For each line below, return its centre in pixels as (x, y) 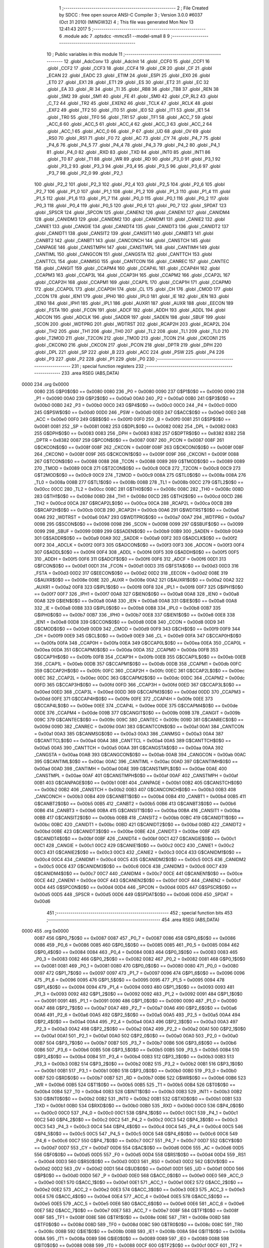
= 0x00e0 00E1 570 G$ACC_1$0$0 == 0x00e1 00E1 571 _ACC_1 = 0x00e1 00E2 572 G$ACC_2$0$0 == (139, 1183)
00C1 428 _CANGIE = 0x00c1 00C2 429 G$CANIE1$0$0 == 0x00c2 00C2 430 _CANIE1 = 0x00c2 (134, 846)
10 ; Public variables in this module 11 (84, 54)
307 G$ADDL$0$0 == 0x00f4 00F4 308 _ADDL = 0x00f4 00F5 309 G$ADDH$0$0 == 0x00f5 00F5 (136, 552)
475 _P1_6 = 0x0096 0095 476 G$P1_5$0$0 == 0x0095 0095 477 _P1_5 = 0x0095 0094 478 (129, 980)
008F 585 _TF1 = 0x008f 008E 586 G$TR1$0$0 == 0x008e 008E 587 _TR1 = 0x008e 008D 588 (132, 1218)
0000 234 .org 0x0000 (45, 384)
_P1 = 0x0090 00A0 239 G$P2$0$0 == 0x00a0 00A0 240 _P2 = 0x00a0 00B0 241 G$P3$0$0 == (135, 398)
